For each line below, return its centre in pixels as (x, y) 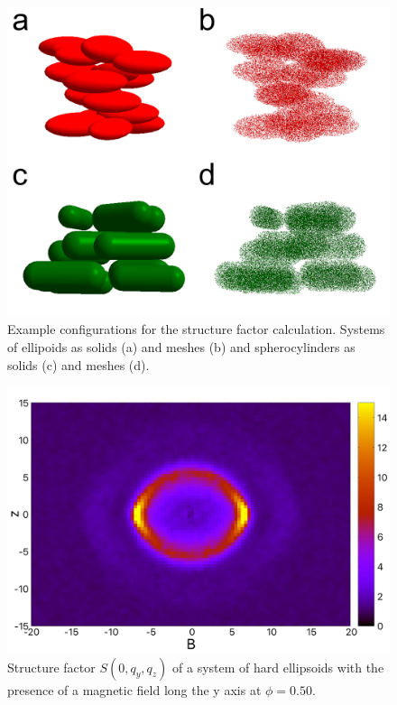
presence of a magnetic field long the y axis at (134, 689)
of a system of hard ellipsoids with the (278, 667)
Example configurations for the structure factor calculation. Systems (196, 329)
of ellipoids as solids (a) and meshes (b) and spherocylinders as (181, 347)
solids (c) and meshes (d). (78, 364)
